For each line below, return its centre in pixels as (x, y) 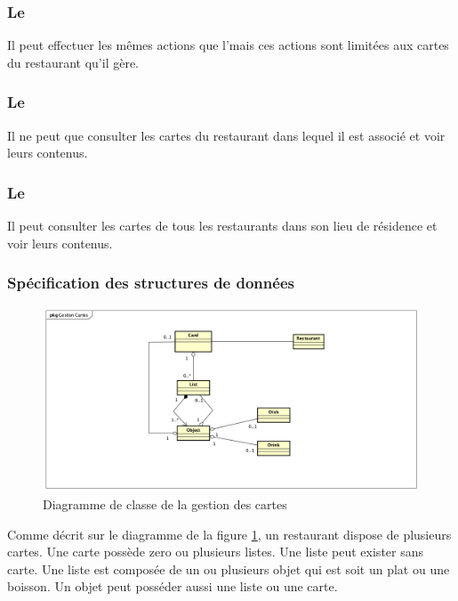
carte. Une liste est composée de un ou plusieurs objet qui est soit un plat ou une (229, 569)
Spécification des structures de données (151, 283)
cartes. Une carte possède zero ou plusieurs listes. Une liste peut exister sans (216, 552)
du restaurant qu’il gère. (73, 62)
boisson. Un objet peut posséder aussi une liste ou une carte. (173, 586)
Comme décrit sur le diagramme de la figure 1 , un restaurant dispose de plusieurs (229, 534)
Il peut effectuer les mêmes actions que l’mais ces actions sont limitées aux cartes (228, 45)
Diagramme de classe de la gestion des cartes (165, 504)
